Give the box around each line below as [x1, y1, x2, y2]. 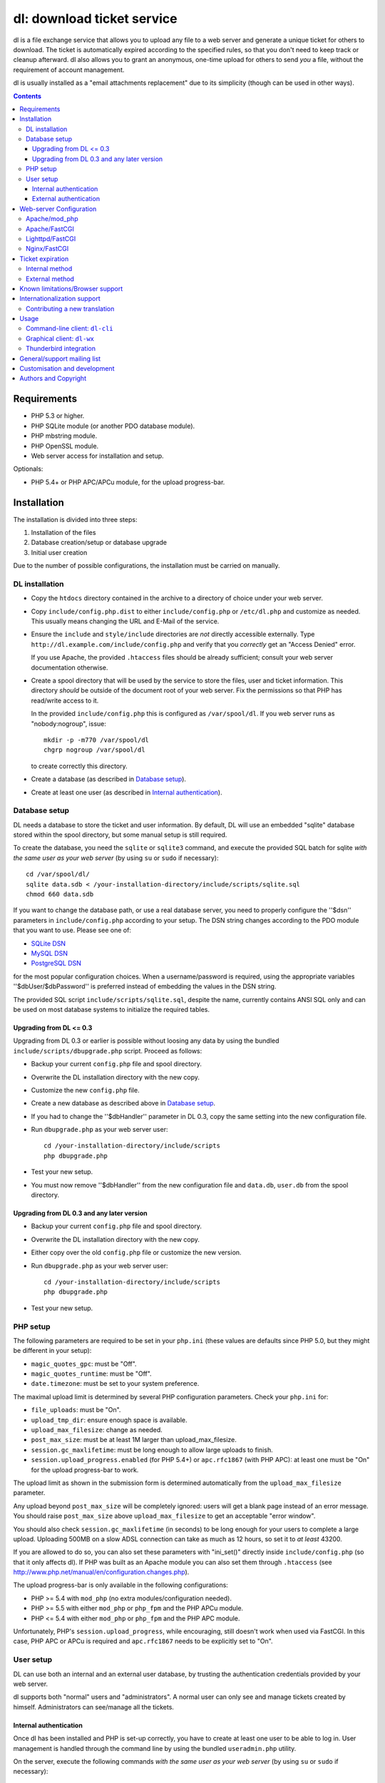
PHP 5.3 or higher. [31, 412, 85, 420]
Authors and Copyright [19, 374, 87, 383]
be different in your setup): [13, 1347, 92, 1355]
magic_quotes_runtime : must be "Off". [31, 1369, 153, 1378]
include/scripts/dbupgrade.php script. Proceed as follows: [13, 1046, 202, 1055]
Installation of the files [31, 528, 96, 536]
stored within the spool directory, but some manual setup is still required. [13, 831, 227, 839]
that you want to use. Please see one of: [13, 926, 132, 934]
